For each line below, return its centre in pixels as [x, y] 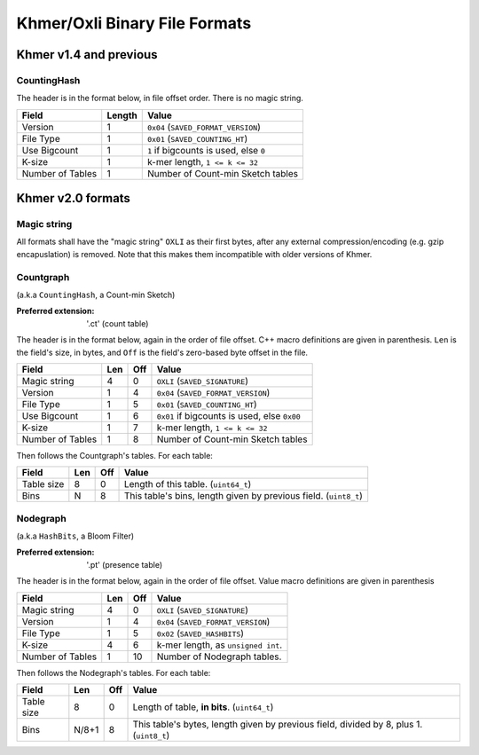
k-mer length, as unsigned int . [220, 645]
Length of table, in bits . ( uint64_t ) [203, 707]
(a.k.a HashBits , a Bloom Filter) [75, 536]
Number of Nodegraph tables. [219, 657]
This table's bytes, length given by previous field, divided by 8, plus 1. [278, 725]
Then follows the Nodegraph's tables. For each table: [114, 672]
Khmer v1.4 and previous [87, 55]
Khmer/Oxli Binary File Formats [134, 23]
